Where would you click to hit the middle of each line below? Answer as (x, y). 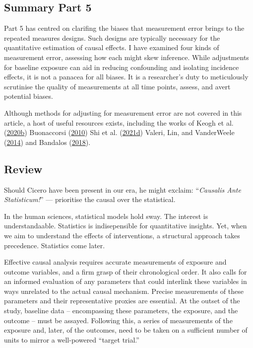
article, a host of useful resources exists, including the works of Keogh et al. (119, 122)
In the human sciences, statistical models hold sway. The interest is (106, 216)
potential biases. (29, 96)
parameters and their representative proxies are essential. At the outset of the (122, 301)
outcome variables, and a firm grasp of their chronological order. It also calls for (126, 271)
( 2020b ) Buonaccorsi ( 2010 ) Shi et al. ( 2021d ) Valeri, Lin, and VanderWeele (119, 132)
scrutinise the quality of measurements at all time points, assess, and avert (117, 86)
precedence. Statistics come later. (55, 245)
